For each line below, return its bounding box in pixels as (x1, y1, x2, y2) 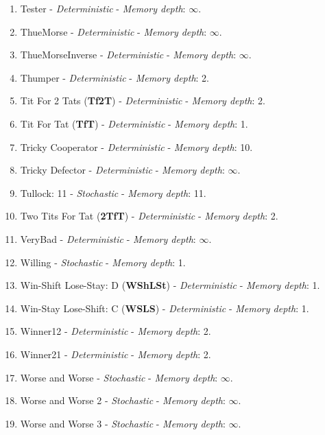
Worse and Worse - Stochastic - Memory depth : (20, 370, 218, 384)
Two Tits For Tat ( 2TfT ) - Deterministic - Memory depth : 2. (20, 209, 278, 223)
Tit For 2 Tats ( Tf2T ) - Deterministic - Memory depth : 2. (20, 93, 265, 108)
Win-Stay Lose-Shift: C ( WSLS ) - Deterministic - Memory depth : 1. (20, 301, 309, 315)
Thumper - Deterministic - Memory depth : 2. (20, 70, 209, 84)
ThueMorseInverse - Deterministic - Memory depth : (20, 47, 237, 62)
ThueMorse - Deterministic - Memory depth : (20, 24, 207, 38)
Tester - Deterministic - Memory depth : (20, 1, 186, 15)
